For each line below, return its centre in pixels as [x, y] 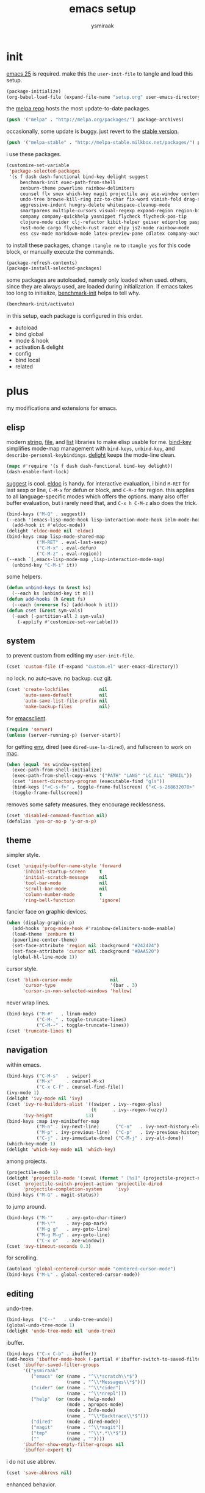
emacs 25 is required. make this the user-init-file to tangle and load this [100, 73]
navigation [27, 1050]
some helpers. [24, 577]
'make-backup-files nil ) [67, 706]
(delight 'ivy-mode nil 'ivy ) [45, 1098]
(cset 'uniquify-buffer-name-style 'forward [64, 866]
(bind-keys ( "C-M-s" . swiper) [49, 1076]
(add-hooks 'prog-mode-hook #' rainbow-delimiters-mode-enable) [94, 929]
